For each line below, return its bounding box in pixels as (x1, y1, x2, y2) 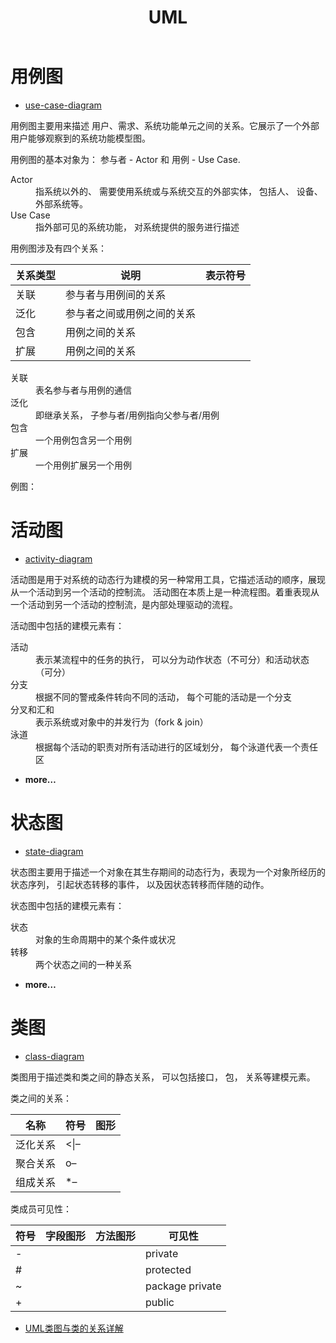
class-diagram (24, 1050, 85, 1062)
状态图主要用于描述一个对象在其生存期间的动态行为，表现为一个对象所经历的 (10, 866, 326, 878)
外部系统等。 (35, 197, 88, 210)
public (145, 1295, 175, 1309)
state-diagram (24, 845, 84, 857)
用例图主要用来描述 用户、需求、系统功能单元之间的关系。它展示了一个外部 (10, 119, 320, 131)
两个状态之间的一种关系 (35, 958, 132, 970)
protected (145, 1262, 192, 1276)
